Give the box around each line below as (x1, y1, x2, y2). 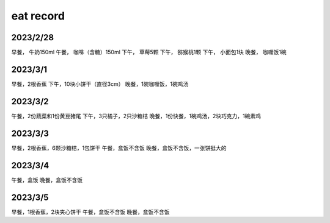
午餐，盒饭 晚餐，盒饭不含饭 (11, 176, 82, 183)
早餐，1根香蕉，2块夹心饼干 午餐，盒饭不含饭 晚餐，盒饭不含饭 (11, 208, 170, 216)
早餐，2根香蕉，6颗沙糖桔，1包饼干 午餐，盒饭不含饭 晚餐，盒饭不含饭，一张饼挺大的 (11, 144, 227, 152)
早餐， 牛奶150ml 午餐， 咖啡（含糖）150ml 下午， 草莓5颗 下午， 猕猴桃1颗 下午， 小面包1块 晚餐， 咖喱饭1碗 (11, 49, 287, 56)
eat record (11, 9, 65, 23)
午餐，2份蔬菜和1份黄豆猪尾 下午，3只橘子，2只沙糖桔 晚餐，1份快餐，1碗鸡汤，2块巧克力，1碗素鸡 (11, 112, 261, 119)
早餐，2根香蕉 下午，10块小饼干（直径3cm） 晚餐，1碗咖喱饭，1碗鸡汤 (11, 80, 189, 88)
